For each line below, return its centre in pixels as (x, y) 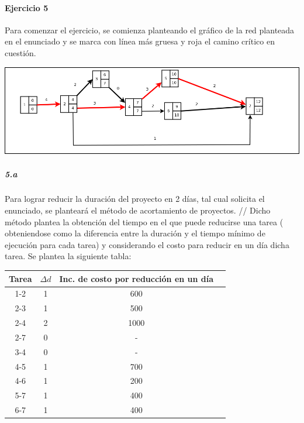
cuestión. (20, 52)
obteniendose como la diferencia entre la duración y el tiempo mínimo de (135, 233)
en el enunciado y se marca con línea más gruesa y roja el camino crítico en (140, 41)
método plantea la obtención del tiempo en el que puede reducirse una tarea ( (144, 221)
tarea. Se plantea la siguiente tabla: (68, 256)
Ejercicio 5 (27, 7)
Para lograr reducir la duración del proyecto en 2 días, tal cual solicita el (135, 199)
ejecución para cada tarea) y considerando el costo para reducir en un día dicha (147, 244)
